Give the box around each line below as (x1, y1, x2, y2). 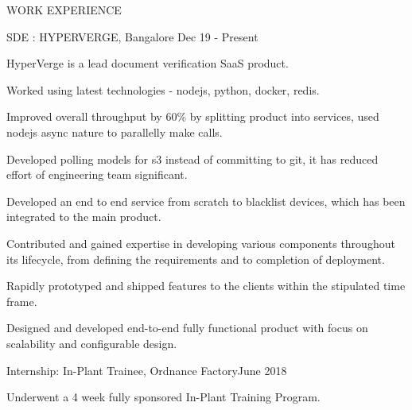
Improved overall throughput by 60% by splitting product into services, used (6, 108, 379, 125)
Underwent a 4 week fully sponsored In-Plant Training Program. (6, 389, 321, 405)
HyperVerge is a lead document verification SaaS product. (6, 55, 289, 72)
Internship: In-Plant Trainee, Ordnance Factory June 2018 (6, 362, 287, 378)
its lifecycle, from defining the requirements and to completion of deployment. (6, 250, 385, 267)
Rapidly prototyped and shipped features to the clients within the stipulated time (6, 277, 406, 294)
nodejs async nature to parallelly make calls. (6, 123, 223, 140)
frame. (6, 292, 37, 309)
